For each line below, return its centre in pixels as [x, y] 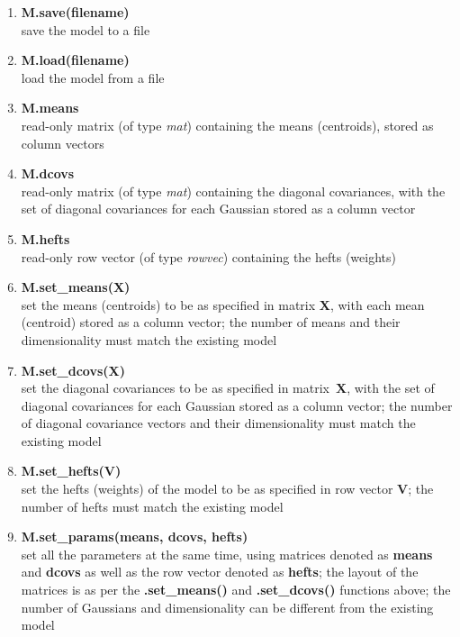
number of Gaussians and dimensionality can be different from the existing [227, 607]
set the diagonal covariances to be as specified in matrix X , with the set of [228, 388]
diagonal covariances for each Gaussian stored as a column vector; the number [237, 405]
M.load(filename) [75, 60]
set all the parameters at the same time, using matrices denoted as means [227, 554]
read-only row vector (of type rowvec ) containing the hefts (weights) [208, 256]
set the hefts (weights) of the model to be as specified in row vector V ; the [227, 489]
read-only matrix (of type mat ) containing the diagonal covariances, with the [233, 191]
